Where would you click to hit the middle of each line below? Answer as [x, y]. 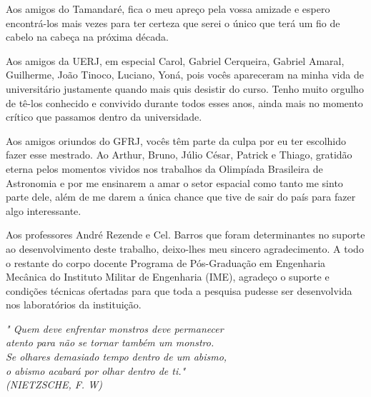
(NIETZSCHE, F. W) [54, 385]
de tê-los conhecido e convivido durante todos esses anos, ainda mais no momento [184, 102]
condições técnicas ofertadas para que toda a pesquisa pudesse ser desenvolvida [179, 290]
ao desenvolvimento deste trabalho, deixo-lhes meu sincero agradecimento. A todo [185, 248]
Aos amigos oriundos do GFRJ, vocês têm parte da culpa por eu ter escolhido [176, 140]
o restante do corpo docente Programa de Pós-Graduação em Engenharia [166, 262]
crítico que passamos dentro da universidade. [104, 117]
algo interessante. [44, 210]
